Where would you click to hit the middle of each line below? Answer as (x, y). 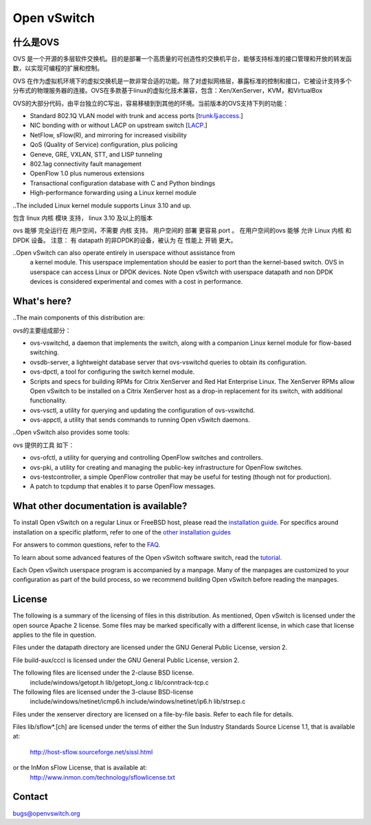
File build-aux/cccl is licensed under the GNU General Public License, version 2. (126, 660)
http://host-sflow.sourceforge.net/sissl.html (91, 751)
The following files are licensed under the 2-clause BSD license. (103, 673)
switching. (45, 352)
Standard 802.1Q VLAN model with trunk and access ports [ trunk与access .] (136, 116)
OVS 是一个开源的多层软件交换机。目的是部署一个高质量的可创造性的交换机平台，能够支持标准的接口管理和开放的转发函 (182, 59)
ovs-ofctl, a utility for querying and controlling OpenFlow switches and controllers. (146, 457)
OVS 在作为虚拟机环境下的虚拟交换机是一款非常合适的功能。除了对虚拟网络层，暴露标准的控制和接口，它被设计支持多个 (182, 81)
